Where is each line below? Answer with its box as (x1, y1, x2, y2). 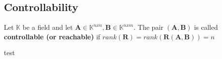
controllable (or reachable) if (4, 31, 101, 41)
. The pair (133, 22, 163, 32)
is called (194, 22, 218, 32)
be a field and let (22, 22, 73, 32)
